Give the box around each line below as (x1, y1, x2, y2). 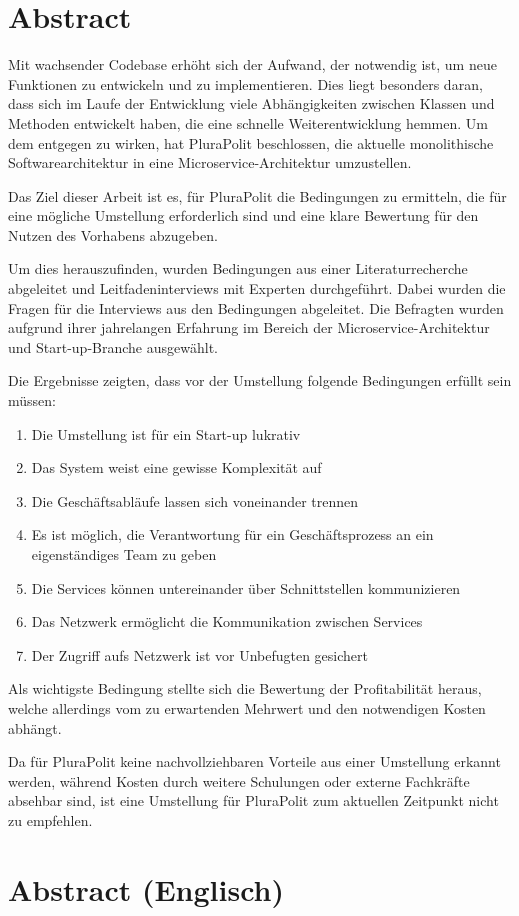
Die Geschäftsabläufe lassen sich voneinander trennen (31, 490, 359, 511)
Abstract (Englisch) (8, 868, 284, 909)
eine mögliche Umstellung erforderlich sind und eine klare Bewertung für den (8, 205, 479, 226)
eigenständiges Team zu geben (31, 544, 217, 564)
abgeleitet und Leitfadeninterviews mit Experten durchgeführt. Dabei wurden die (8, 278, 506, 299)
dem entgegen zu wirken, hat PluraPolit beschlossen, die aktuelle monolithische (8, 132, 494, 153)
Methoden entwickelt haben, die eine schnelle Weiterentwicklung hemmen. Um (8, 112, 488, 133)
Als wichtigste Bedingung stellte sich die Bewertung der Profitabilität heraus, (8, 678, 482, 699)
